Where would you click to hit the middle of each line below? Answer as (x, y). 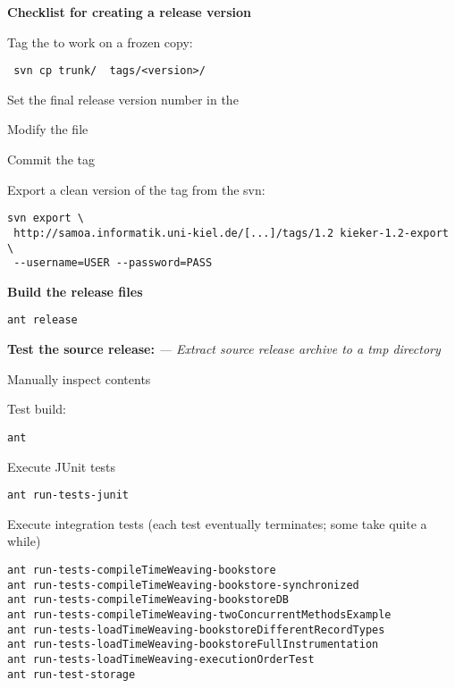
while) (24, 541)
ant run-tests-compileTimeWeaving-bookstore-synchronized (183, 585)
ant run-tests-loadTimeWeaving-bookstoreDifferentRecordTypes (196, 629)
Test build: (37, 409)
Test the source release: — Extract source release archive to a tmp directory (224, 349)
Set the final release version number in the (123, 99)
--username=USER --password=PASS (113, 263)
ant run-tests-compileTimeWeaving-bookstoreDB (148, 600)
